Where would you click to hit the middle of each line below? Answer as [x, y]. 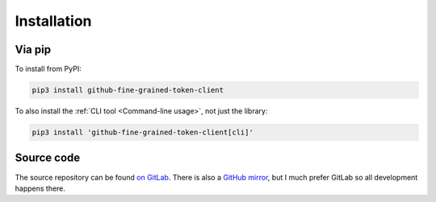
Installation [53, 21]
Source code [48, 158]
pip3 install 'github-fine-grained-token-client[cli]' [143, 132]
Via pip [33, 49]
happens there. [40, 188]
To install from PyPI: [48, 69]
